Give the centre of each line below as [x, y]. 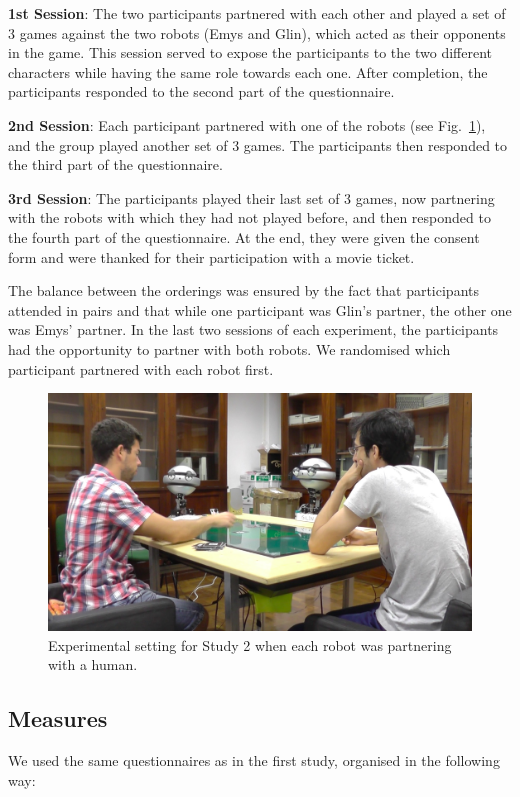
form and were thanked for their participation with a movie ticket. [211, 256]
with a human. [93, 664]
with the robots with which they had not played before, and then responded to [249, 217]
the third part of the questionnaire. [115, 164]
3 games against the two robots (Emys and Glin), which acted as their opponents [257, 32]
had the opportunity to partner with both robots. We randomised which [229, 348]
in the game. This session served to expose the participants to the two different [250, 52]
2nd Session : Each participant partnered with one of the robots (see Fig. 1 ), [247, 124]
